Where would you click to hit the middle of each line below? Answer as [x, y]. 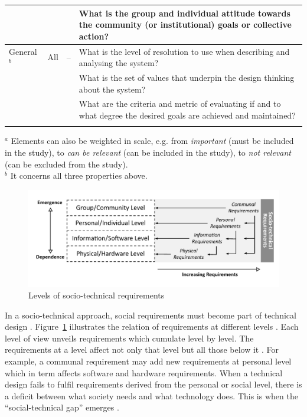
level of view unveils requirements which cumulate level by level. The [129, 338]
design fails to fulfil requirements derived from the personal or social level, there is [153, 384]
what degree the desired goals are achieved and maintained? [187, 115]
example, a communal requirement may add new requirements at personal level [148, 361]
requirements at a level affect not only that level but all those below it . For [142, 349]
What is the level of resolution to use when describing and [184, 51]
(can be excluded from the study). [66, 164]
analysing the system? [119, 63]
